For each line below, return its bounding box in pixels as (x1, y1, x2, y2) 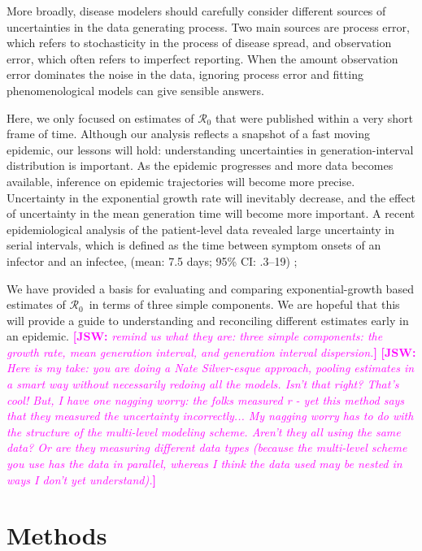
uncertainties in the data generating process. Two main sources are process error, (7, 18, 410, 35)
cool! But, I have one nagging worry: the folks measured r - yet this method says (7, 391, 405, 408)
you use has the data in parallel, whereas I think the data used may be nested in (7, 455, 402, 472)
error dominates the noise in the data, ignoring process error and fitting (7, 66, 363, 83)
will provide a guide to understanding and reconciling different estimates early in (7, 311, 409, 328)
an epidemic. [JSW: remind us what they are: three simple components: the (7, 328, 383, 345)
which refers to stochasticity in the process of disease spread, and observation (7, 34, 392, 51)
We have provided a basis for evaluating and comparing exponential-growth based (7, 280, 414, 297)
